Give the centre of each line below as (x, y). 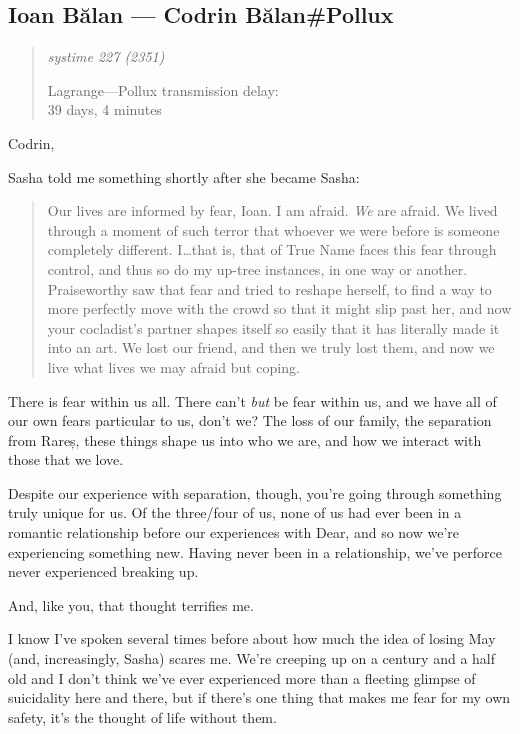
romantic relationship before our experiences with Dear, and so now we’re (234, 532)
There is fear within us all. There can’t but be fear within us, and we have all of (252, 400)
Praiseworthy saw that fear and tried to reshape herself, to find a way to (269, 288)
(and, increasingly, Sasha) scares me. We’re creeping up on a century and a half (252, 658)
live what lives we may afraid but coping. (173, 366)
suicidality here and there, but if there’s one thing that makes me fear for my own (259, 697)
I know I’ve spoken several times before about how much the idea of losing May (252, 638)
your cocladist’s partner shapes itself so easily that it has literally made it (273, 327)
